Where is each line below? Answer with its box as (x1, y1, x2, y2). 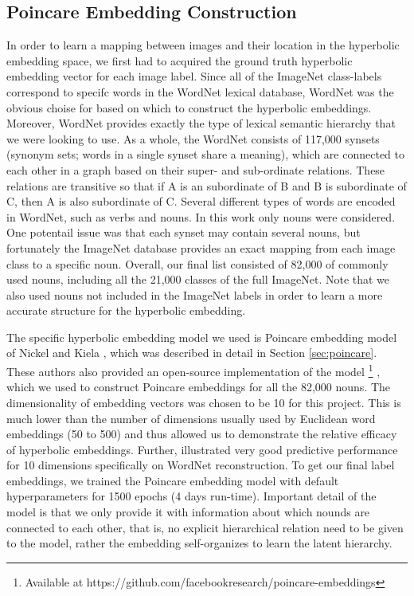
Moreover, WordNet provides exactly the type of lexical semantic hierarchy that (6, 115, 396, 131)
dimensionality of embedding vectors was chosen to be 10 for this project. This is (6, 394, 401, 410)
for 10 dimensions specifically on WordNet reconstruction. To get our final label (6, 457, 395, 473)
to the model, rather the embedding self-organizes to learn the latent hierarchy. (6, 535, 393, 551)
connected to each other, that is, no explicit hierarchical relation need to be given (6, 519, 404, 535)
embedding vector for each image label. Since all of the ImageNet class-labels (6, 68, 382, 84)
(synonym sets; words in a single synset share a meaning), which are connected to (6, 146, 405, 163)
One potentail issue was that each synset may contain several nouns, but (6, 224, 361, 241)
